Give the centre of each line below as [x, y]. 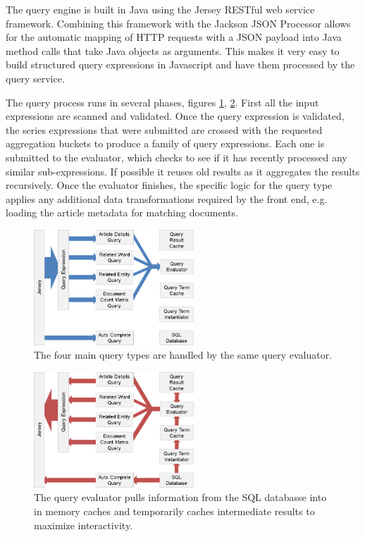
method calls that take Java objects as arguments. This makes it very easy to [173, 50]
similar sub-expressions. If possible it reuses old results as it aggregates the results [183, 171]
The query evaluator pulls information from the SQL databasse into [180, 497]
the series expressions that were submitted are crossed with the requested [164, 129]
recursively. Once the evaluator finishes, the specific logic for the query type [169, 185]
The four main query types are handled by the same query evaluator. [183, 355]
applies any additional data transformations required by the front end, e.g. [167, 198]
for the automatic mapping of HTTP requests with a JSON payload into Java [174, 37]
